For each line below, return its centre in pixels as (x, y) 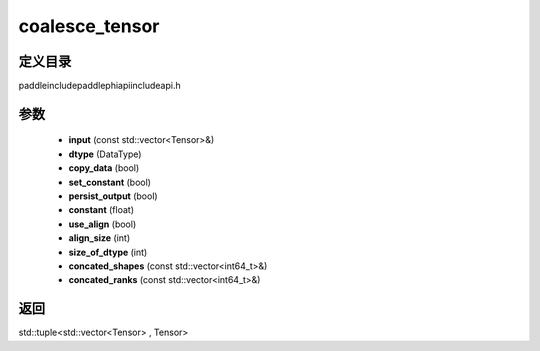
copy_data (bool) (104, 168)
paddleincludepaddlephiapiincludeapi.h (99, 86)
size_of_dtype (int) (108, 252)
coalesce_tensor (89, 26)
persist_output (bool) (113, 196)
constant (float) (101, 210)
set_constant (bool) (110, 182)
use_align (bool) (102, 224)
